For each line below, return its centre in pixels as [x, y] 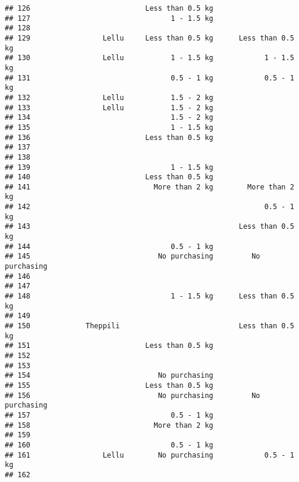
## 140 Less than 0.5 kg [109, 177]
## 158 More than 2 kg [109, 425]
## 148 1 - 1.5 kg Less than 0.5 [149, 296]
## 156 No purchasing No [133, 395]
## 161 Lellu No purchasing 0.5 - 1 [149, 455]
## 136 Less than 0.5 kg [109, 137]
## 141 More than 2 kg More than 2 [149, 187]
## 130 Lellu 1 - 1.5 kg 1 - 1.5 [149, 58]
